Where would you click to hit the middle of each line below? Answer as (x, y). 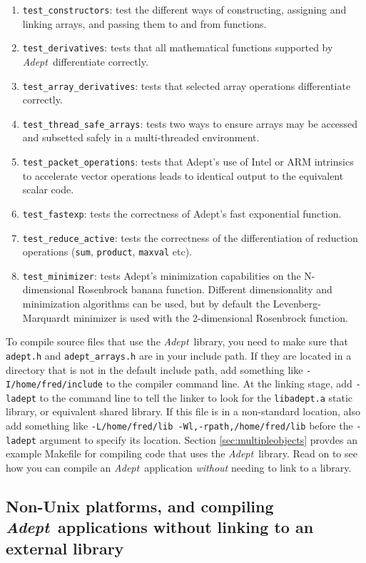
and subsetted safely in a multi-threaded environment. (141, 137)
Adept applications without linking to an (160, 527)
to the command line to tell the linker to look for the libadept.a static (196, 397)
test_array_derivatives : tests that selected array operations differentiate (187, 85)
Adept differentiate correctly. (85, 61)
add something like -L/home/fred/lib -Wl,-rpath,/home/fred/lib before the (179, 426)
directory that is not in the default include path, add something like (154, 369)
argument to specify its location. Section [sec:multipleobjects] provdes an (198, 439)
